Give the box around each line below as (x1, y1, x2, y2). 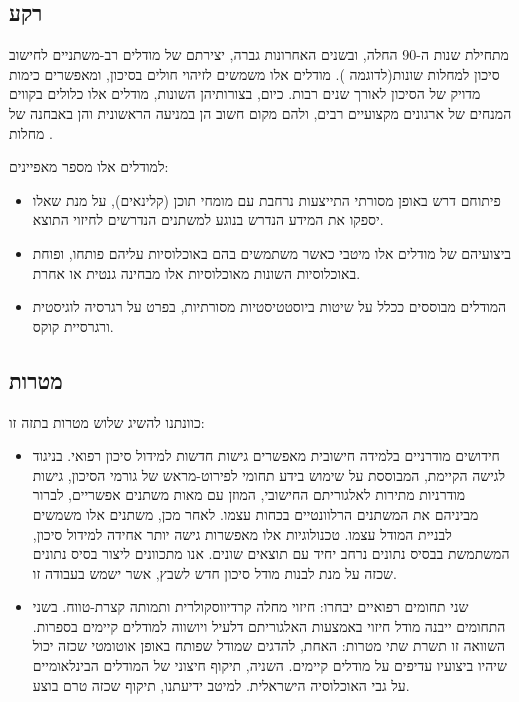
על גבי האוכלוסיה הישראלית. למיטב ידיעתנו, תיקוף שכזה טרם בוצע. (32, 674, 410, 695)
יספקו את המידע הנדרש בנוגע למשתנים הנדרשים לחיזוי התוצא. (32, 209, 384, 230)
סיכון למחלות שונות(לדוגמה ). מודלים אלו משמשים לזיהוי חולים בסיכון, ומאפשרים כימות (9, 63, 500, 84)
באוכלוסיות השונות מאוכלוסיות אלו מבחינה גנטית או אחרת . (32, 262, 361, 283)
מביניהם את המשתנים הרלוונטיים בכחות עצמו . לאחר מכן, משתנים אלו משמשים (32, 503, 479, 524)
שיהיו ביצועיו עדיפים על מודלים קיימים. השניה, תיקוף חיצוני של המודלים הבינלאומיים (32, 655, 507, 676)
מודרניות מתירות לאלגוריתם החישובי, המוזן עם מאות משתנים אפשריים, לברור (32, 484, 466, 505)
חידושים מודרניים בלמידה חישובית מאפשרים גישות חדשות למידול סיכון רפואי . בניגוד (32, 445, 500, 466)
